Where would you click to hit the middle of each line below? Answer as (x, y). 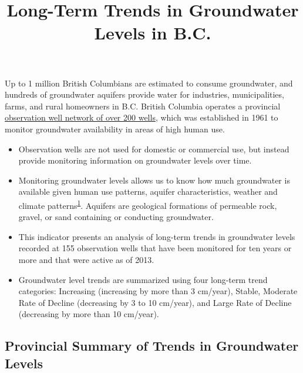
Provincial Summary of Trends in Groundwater (152, 346)
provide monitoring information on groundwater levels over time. (135, 160)
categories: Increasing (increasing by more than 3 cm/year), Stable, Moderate (158, 291)
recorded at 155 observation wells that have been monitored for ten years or (155, 248)
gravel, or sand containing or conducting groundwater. (116, 217)
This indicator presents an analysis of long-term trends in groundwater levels (157, 236)
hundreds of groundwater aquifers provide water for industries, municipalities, (144, 94)
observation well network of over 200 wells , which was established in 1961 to (142, 117)
